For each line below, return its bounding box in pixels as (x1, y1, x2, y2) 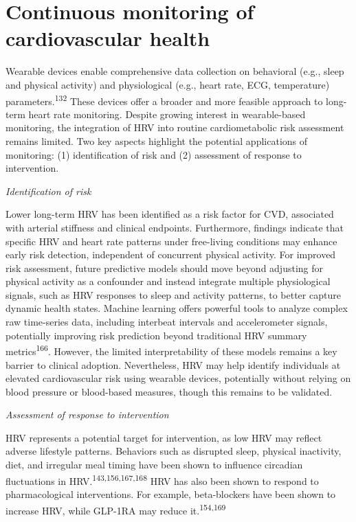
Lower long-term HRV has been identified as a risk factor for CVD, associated (5, 207, 334, 221)
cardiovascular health (5, 24, 210, 52)
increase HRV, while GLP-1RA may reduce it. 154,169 (5, 501, 226, 517)
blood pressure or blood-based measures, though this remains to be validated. (5, 384, 333, 398)
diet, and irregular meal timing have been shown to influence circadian (5, 457, 303, 472)
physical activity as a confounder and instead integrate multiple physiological (5, 274, 331, 288)
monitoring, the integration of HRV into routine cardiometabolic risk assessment (5, 120, 344, 135)
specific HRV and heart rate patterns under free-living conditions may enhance (5, 234, 337, 248)
